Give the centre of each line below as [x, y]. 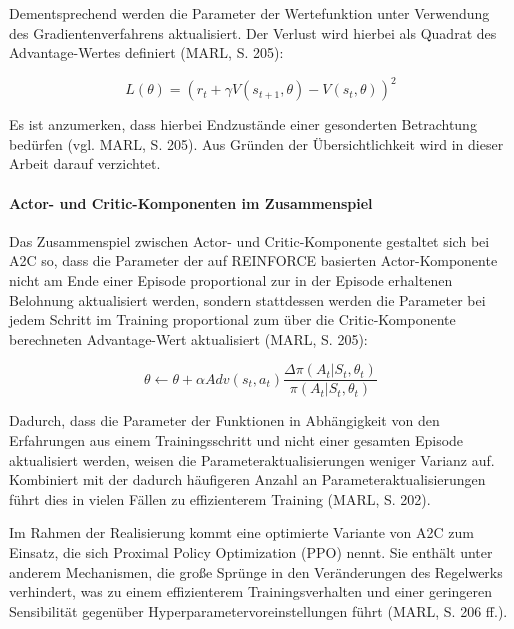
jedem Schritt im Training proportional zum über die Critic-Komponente [232, 319]
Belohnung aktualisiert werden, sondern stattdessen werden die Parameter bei [247, 299]
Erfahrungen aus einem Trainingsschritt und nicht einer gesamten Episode [236, 440]
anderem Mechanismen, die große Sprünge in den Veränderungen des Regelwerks [256, 571]
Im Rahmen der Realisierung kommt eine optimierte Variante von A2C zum [241, 532]
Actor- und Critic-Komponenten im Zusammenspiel [191, 202]
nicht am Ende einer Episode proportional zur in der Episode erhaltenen [231, 280]
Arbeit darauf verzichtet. [85, 163]
